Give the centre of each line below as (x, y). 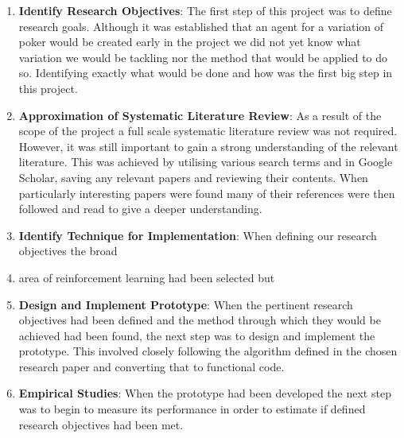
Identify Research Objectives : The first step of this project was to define (205, 10)
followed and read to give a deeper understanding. (140, 209)
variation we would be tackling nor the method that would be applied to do (203, 57)
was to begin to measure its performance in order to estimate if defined (192, 409)
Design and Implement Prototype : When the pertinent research (186, 304)
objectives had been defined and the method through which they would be (200, 320)
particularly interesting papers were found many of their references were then (207, 193)
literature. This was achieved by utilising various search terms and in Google (206, 162)
